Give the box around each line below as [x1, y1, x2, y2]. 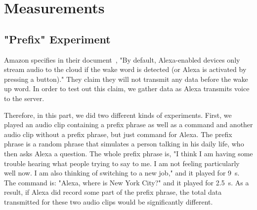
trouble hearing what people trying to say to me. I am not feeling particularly [4, 158, 240, 168]
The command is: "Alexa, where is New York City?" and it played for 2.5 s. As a [4, 177, 249, 187]
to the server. [4, 93, 44, 103]
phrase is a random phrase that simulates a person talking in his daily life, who [4, 139, 244, 149]
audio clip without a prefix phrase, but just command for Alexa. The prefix [4, 129, 232, 139]
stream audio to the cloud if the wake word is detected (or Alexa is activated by [4, 64, 247, 74]
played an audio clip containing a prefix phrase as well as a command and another [4, 119, 253, 130]
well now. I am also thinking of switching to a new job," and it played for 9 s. [4, 168, 240, 178]
